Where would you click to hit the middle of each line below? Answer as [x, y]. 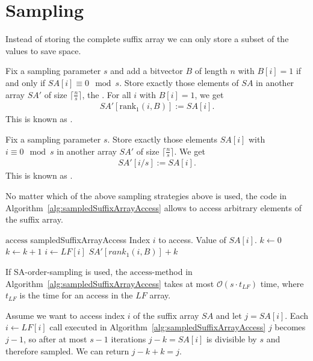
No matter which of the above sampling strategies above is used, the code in [146, 196]
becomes [290, 327]
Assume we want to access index [65, 315]
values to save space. [43, 50]
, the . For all [107, 94]
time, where [282, 283]
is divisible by [231, 338]
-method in [172, 271]
